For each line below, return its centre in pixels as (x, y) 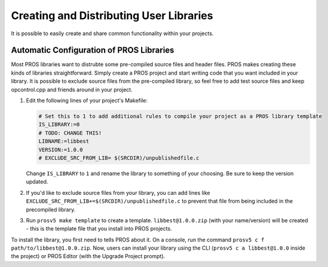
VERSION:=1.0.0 (61, 150)
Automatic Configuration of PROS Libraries (93, 50)
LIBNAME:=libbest (64, 141)
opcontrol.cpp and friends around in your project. (72, 89)
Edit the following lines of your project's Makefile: (87, 101)
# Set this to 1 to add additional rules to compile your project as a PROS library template (180, 116)
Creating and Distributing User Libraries (112, 15)
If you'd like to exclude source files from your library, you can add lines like (118, 193)
